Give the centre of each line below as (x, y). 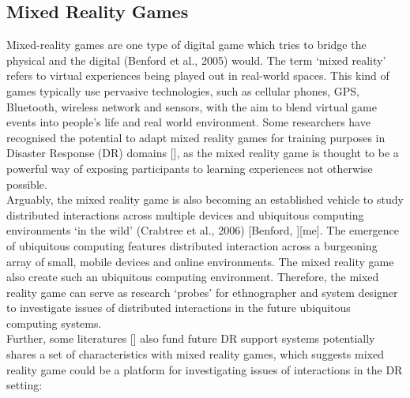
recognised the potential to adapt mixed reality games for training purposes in (196, 137)
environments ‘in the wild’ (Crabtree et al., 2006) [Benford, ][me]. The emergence (203, 230)
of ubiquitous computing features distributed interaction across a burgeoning (192, 245)
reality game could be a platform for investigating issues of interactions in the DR (205, 369)
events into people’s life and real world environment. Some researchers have (188, 122)
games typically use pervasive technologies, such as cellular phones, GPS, (183, 90)
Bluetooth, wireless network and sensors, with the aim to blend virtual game (192, 106)
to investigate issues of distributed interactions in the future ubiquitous (179, 308)
